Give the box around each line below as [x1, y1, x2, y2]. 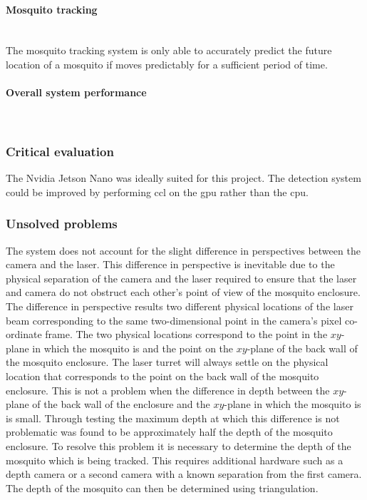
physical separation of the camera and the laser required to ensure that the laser [6, 270, 357, 285]
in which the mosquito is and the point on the [32, 340, 234, 355]
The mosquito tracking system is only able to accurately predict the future [6, 43, 332, 58]
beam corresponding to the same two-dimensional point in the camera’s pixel [6, 312, 342, 327]
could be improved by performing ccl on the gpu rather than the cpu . [6, 184, 309, 199]
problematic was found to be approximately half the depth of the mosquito [6, 424, 333, 439]
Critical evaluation [6, 142, 114, 160]
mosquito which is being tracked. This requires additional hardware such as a [6, 452, 343, 467]
